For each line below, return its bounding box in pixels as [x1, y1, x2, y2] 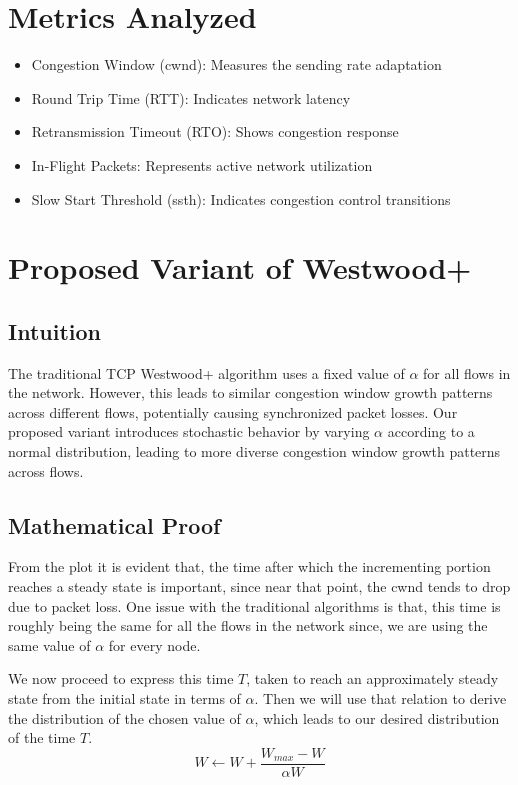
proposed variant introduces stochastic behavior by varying [8, 421, 370, 442]
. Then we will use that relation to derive [254, 688, 507, 708]
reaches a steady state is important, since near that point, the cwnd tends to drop [8, 576, 511, 597]
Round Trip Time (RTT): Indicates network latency [31, 87, 351, 108]
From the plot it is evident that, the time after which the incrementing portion [8, 556, 491, 577]
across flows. [8, 460, 84, 481]
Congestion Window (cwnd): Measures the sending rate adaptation [31, 54, 442, 75]
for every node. [108, 634, 201, 655]
